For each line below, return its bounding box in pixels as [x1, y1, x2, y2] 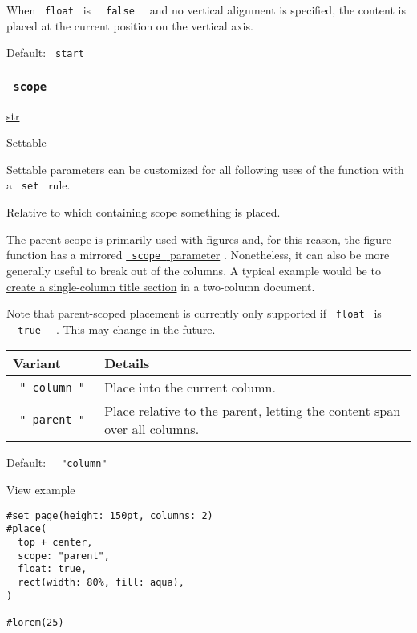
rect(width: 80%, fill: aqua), [18, 577, 184, 588]
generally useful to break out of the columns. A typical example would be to [6, 262, 381, 278]
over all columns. [104, 420, 200, 439]
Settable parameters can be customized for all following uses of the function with [6, 160, 404, 177]
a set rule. [6, 177, 71, 193]
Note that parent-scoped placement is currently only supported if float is [6, 305, 382, 322]
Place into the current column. [104, 378, 276, 397]
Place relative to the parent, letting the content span [104, 401, 401, 420]
